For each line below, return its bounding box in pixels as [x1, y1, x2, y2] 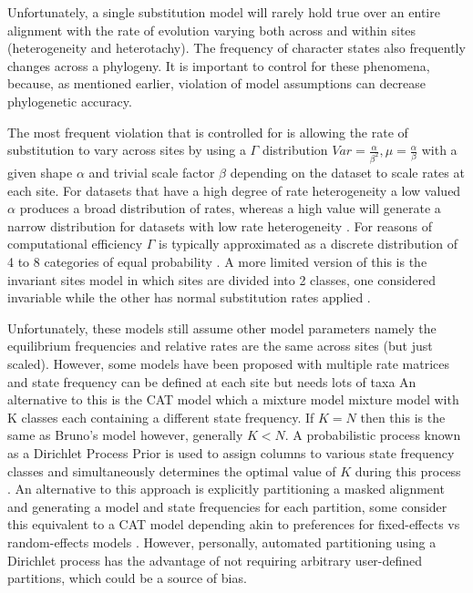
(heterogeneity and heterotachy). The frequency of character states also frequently [7, 38, 466, 57]
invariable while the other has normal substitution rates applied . [7, 288, 371, 307]
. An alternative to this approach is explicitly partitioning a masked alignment [7, 479, 445, 498]
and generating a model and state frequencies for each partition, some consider [7, 496, 447, 516]
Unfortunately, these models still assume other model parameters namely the [7, 318, 437, 337]
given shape [7, 163, 73, 182]
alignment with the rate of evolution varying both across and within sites [7, 20, 416, 39]
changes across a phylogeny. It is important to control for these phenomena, [7, 56, 430, 75]
